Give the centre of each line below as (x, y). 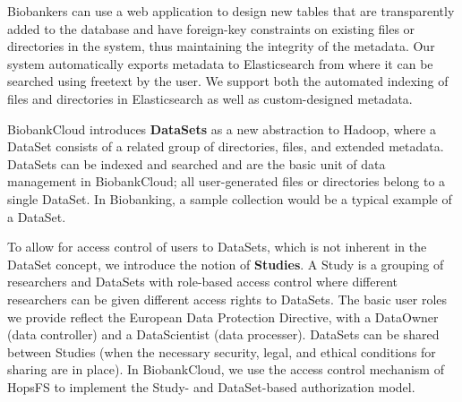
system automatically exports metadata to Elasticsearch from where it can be (220, 63)
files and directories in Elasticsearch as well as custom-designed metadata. (210, 98)
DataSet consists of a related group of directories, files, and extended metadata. (226, 146)
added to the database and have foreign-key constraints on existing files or (211, 28)
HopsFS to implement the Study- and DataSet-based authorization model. (211, 386)
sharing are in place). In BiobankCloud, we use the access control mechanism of (226, 369)
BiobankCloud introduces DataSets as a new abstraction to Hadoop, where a (222, 128)
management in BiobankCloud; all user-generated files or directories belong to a (227, 181)
